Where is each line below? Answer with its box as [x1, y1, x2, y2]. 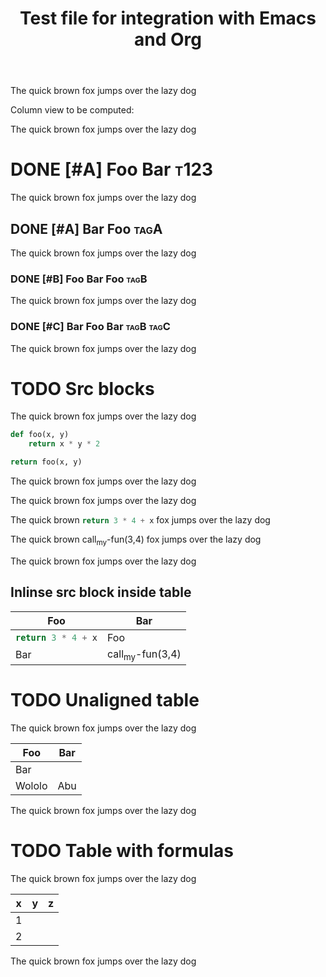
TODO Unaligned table [10, 689, 200, 712]
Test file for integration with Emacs [19, 7, 317, 30]
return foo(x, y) [10, 457, 83, 467]
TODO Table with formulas [10, 840, 234, 862]
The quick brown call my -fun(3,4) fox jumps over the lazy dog [10, 533, 262, 547]
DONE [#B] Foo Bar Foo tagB [10, 272, 148, 286]
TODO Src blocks [10, 377, 155, 400]
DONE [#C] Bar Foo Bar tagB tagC [10, 320, 171, 334]
